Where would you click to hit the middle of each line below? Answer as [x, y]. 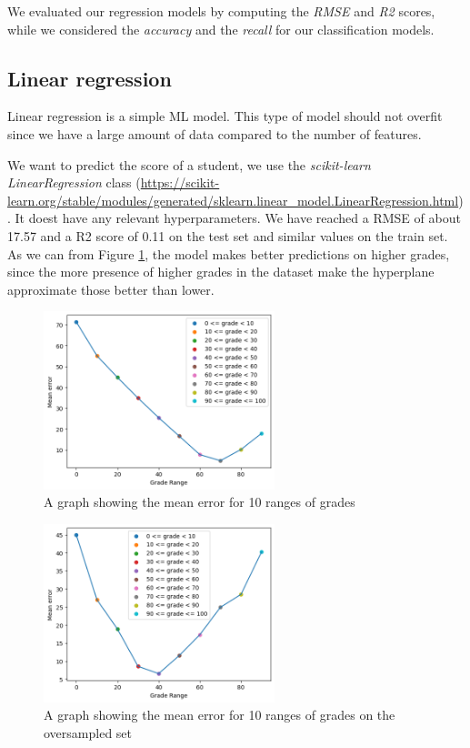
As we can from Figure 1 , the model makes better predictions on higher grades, [229, 253]
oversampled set [88, 732]
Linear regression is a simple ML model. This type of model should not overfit [225, 116]
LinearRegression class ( [74, 182]
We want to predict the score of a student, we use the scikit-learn [189, 164]
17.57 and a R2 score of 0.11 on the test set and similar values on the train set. [228, 235]
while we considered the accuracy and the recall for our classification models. [221, 29]
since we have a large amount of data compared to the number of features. [215, 133]
